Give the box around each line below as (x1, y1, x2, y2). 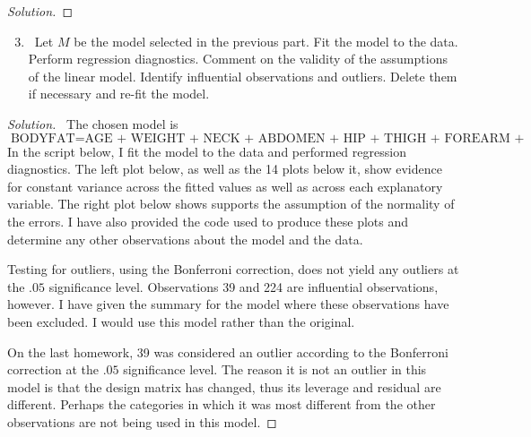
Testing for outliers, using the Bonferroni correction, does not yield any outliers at (7, 260, 459, 278)
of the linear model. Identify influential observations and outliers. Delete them (28, 66, 457, 85)
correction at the (7, 360, 99, 379)
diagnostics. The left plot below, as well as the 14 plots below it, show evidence (7, 159, 442, 178)
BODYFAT (10, 132, 75, 145)
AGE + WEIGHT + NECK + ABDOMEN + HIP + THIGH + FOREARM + (84, 132, 525, 145)
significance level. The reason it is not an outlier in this (123, 360, 427, 379)
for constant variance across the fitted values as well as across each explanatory (7, 176, 443, 195)
